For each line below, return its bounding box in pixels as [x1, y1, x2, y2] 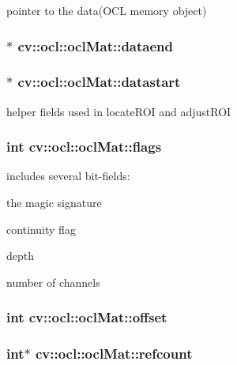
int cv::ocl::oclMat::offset [6, 307, 167, 327]
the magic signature [6, 194, 102, 211]
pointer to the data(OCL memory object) [6, 2, 207, 18]
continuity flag [6, 220, 76, 237]
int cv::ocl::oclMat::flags [6, 137, 162, 156]
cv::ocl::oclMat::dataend [17, 36, 173, 55]
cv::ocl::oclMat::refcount [35, 344, 193, 363]
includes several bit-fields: [6, 167, 130, 184]
